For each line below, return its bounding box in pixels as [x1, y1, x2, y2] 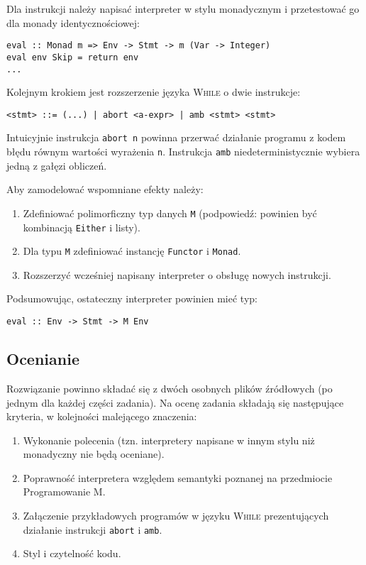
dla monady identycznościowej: [6, 15, 140, 30]
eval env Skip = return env [6, 52, 139, 62]
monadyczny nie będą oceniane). [23, 446, 165, 461]
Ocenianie [6, 348, 79, 370]
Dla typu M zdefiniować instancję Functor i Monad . [23, 243, 241, 258]
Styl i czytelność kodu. [23, 546, 121, 561]
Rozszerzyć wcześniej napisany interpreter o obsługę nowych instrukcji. [23, 267, 331, 282]
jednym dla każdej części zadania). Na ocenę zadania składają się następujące [6, 395, 344, 410]
